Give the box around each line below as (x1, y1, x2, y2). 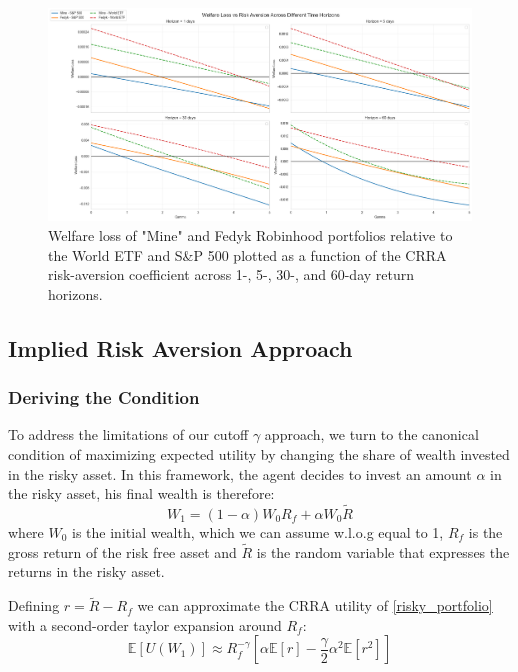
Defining (8, 595, 60, 616)
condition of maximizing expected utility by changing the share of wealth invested (8, 444, 510, 464)
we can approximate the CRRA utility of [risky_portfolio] (137, 595, 493, 616)
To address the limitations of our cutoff (8, 424, 249, 445)
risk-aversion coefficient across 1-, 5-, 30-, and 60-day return (48, 264, 415, 285)
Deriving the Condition (8, 385, 200, 410)
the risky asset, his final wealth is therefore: (8, 483, 275, 504)
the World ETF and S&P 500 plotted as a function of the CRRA (48, 244, 447, 265)
